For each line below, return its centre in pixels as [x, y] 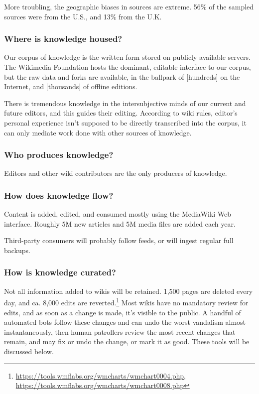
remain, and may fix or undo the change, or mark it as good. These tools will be [127, 341]
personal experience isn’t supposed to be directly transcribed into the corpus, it [125, 122]
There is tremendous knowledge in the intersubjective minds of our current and [125, 103]
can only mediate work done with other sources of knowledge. [98, 132]
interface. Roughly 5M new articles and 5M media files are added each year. [120, 223]
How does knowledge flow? [59, 195]
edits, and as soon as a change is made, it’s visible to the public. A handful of [123, 312]
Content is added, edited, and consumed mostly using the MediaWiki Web [118, 214]
